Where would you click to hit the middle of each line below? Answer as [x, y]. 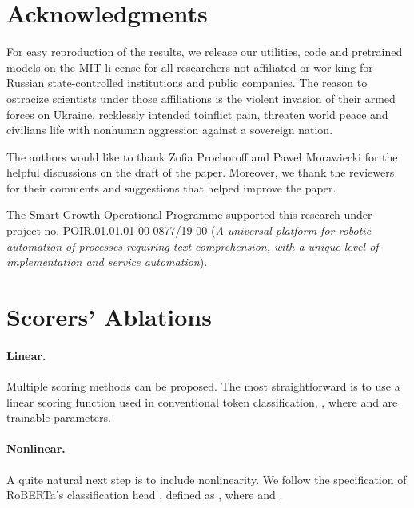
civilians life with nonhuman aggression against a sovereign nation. [170, 130]
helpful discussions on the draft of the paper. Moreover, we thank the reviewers [201, 172]
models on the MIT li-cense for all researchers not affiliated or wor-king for [190, 67]
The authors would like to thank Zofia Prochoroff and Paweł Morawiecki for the [202, 156]
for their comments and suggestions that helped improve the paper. [171, 187]
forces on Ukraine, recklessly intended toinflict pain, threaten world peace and [197, 114]
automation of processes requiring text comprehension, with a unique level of [193, 246]
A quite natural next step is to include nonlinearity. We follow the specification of [207, 479]
